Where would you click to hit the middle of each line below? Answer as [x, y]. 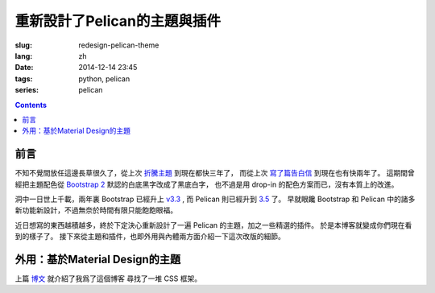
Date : [24, 68]
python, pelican [104, 78]
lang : [24, 56]
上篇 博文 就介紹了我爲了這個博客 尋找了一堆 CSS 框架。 [108, 279]
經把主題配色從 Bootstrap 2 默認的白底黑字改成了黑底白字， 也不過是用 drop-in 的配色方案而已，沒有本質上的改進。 [207, 184]
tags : [24, 78]
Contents [31, 105]
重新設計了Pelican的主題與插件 [118, 21]
